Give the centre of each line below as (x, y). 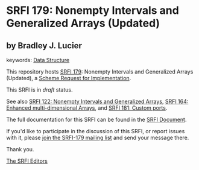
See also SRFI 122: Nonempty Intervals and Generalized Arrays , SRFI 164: (97, 101)
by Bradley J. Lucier (44, 46)
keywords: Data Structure (38, 60)
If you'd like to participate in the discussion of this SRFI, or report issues (96, 131)
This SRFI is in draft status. (39, 90)
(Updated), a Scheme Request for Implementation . (69, 78)
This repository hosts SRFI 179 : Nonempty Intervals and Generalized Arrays (100, 72)
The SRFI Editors (27, 161)
